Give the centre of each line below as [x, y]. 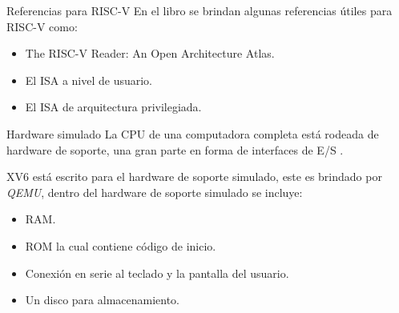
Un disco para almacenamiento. [103, 300]
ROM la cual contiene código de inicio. [121, 245]
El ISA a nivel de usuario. [89, 80]
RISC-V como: [42, 26]
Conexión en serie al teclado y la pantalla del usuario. [157, 273]
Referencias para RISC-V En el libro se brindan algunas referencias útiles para [199, 10]
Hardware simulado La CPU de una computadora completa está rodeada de [193, 133]
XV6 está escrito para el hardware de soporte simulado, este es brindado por [194, 177]
